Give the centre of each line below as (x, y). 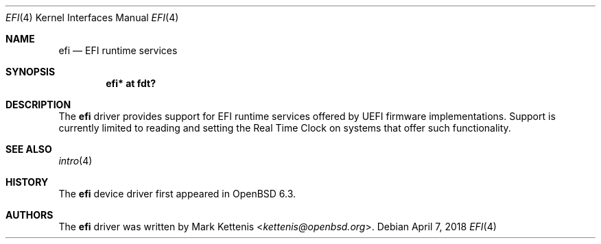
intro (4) (75, 161)
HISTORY (27, 182)
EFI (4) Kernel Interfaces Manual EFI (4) (92, 17)
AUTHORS (30, 215)
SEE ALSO (29, 149)
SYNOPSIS (31, 72)
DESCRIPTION (38, 105)
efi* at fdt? (131, 83)
